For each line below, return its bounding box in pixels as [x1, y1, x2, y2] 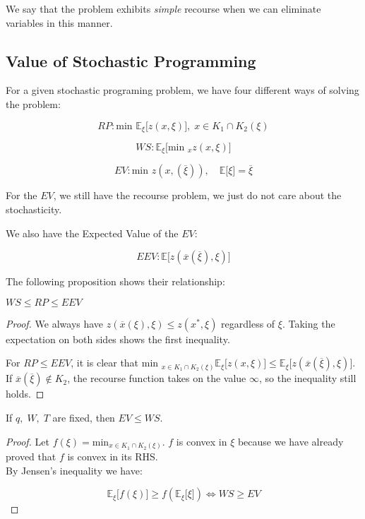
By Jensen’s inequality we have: [6, 463, 143, 477]
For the [6, 188, 37, 203]
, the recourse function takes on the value [67, 371, 246, 386]
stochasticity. [6, 202, 62, 217]
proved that [6, 449, 56, 464]
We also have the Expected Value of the [6, 225, 179, 240]
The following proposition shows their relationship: [6, 274, 225, 289]
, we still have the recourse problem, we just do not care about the [53, 188, 342, 203]
